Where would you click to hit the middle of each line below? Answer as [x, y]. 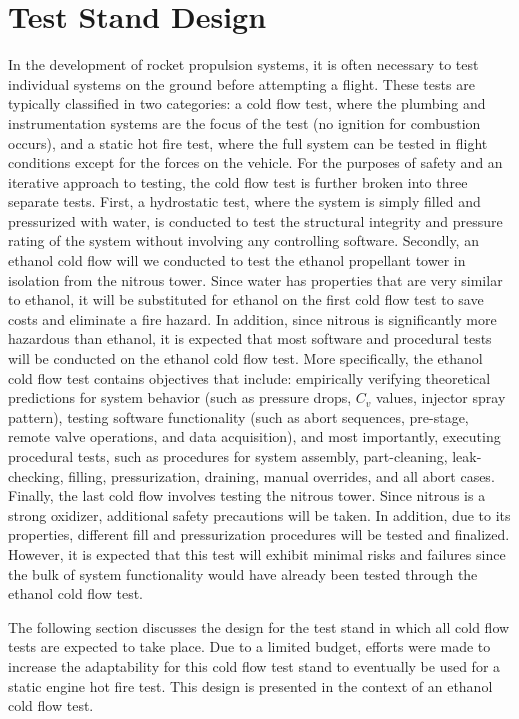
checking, [36, 475]
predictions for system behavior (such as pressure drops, [180, 397]
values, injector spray [440, 397]
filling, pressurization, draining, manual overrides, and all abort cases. [281, 475]
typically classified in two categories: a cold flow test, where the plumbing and [247, 103]
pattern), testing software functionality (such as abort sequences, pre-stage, [238, 416]
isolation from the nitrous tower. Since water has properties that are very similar [255, 279]
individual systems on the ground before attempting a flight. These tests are [241, 83]
